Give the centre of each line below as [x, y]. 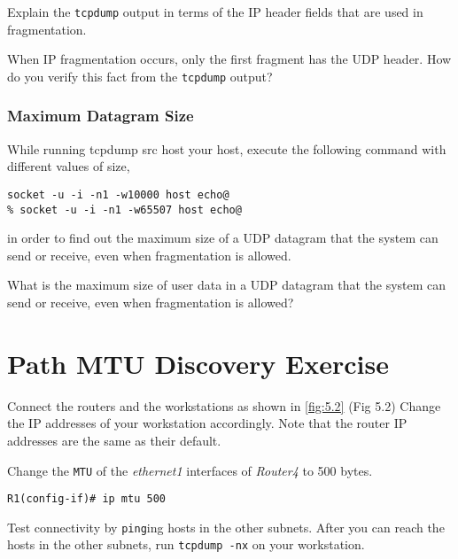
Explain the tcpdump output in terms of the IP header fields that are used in [215, 12]
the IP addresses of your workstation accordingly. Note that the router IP [207, 423]
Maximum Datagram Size [101, 116]
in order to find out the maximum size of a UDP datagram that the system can [223, 238]
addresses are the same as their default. [114, 440]
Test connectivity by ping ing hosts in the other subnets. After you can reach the [226, 527]
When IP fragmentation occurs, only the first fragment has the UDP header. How [229, 59]
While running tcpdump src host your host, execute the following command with [227, 148]
